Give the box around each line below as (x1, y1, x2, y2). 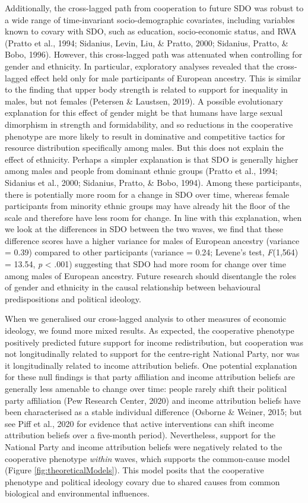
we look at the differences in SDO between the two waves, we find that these (5, 223, 283, 235)
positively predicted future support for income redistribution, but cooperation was (5, 336, 304, 348)
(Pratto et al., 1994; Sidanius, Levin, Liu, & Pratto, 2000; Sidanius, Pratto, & (5, 36, 288, 49)
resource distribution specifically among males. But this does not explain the (5, 141, 284, 154)
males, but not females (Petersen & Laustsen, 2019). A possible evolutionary (5, 94, 283, 107)
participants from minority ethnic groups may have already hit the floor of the (5, 200, 290, 212)
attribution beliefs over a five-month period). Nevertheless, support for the (5, 429, 275, 441)
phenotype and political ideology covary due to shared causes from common (5, 475, 280, 488)
